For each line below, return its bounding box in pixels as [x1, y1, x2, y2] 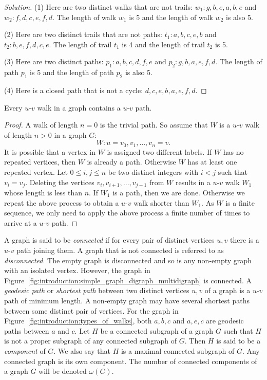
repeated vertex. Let [4, 166, 68, 177]
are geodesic [206, 315, 244, 326]
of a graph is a [204, 285, 251, 296]
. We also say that [53, 345, 110, 356]
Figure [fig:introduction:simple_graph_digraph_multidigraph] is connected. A [4, 275, 252, 285]
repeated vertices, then [4, 156, 75, 167]
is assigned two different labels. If [107, 146, 212, 157]
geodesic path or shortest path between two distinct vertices [4, 285, 189, 296]
